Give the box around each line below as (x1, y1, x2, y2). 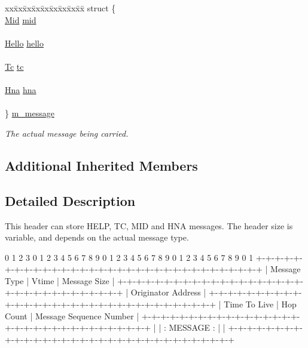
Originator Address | (130, 286, 206, 298)
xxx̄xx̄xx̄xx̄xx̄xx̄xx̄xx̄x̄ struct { (5, 2, 116, 14)
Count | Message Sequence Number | (5, 309, 139, 322)
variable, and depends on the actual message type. (5, 231, 189, 244)
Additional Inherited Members (5, 156, 198, 174)
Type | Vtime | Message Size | (5, 274, 115, 287)
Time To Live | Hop (224, 298, 297, 310)
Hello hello (5, 36, 44, 49)
